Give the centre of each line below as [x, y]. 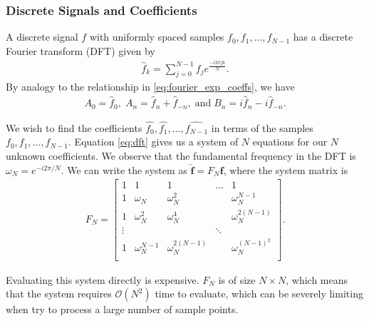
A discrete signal [42, 37]
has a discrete [323, 37]
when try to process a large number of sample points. [122, 309]
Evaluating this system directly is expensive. [103, 279]
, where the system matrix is [286, 169]
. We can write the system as [124, 169]
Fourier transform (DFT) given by [80, 50]
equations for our [290, 142]
